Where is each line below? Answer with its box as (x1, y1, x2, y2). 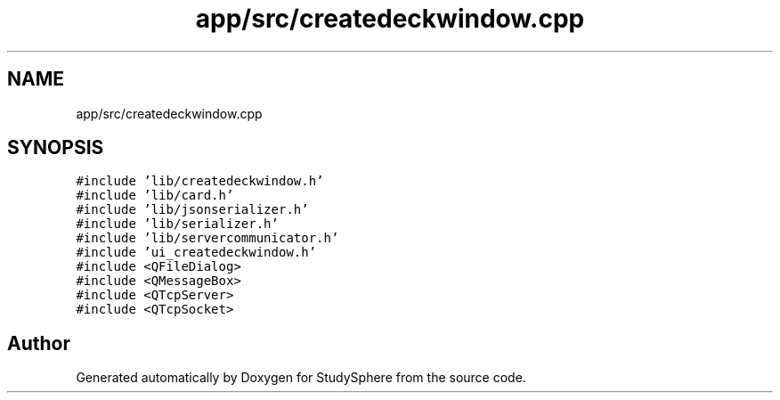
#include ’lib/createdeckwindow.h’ (76, 174, 324, 189)
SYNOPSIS (7, 136, 104, 159)
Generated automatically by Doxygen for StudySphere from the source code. (76, 370, 526, 386)
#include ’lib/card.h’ (76, 188, 234, 203)
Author (7, 331, 70, 355)
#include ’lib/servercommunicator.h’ (76, 231, 339, 246)
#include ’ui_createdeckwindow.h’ (76, 245, 317, 260)
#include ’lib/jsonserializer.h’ (76, 202, 309, 217)
